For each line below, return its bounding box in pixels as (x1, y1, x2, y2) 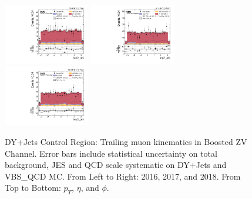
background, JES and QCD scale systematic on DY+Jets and (5, 158, 227, 171)
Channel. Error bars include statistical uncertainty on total (5, 147, 217, 159)
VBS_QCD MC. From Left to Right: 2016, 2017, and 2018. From (5, 170, 241, 182)
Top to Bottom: (5, 181, 61, 194)
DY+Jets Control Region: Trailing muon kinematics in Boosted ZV (5, 135, 247, 147)
